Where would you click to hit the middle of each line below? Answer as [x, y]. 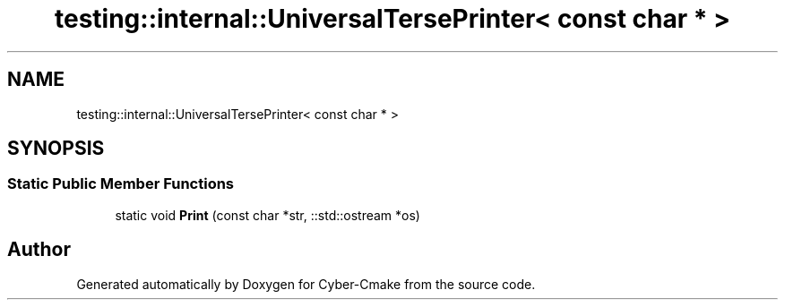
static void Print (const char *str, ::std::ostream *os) [267, 215]
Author [39, 250]
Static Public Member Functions [121, 184]
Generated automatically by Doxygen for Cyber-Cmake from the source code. [306, 284]
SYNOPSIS [56, 149]
